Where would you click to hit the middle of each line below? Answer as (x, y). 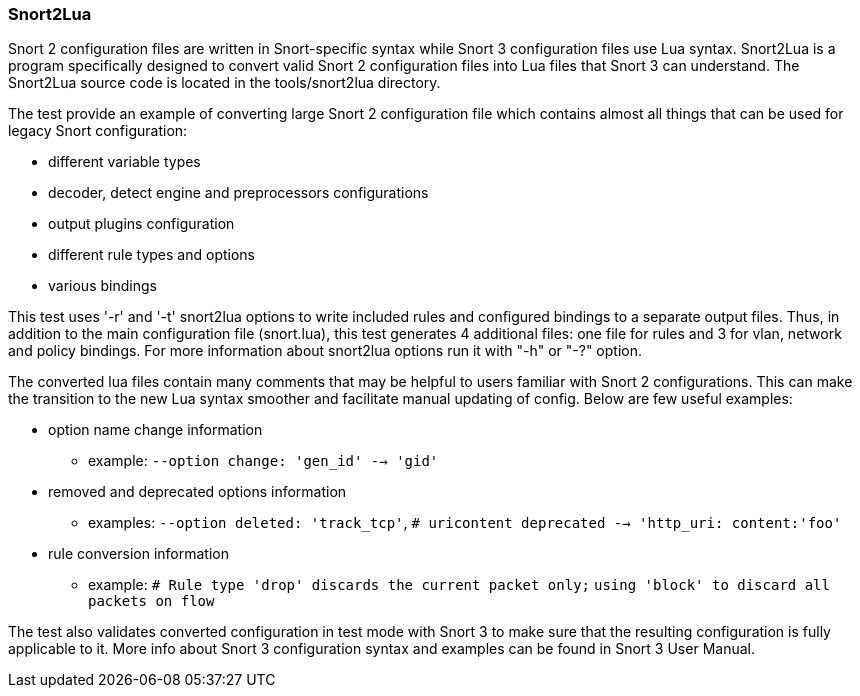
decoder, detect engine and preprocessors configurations (238, 193)
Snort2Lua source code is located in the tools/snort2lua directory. (224, 83)
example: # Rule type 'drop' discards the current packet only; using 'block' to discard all (459, 585)
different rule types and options (151, 255)
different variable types (124, 162)
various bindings (102, 286)
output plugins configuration (141, 224)
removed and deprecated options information (197, 492)
